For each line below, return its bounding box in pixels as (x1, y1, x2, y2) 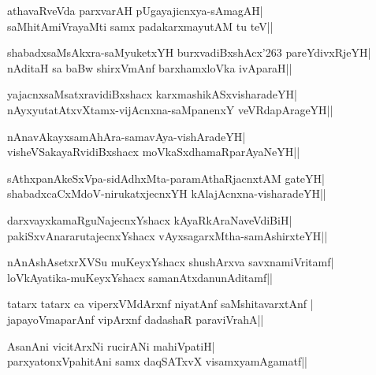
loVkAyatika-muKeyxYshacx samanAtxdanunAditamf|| (7, 269, 273, 285)
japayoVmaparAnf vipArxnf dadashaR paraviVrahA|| (7, 310, 264, 327)
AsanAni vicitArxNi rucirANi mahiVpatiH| (7, 337, 215, 354)
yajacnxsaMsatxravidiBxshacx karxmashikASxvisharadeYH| (7, 86, 297, 102)
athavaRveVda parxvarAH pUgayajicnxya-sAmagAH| (7, 2, 263, 18)
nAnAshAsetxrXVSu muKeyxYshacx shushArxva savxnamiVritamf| (7, 254, 334, 270)
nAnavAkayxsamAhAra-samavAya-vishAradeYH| (7, 128, 246, 144)
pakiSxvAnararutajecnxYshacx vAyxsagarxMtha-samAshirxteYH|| (7, 227, 328, 243)
